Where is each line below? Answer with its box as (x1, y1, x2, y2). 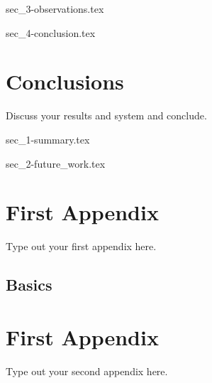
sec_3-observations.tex (6, 1, 104, 16)
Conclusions (6, 67, 124, 96)
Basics (6, 274, 52, 296)
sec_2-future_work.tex (6, 156, 106, 171)
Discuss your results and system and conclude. (6, 108, 207, 123)
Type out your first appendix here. (6, 239, 157, 254)
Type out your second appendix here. (6, 363, 168, 378)
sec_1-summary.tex (6, 131, 90, 146)
